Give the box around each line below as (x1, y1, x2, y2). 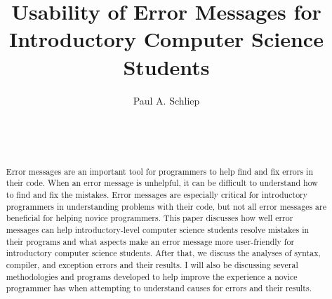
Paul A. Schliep (133, 93, 200, 107)
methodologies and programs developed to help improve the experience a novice (6, 270, 298, 282)
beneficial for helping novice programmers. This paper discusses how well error (6, 212, 293, 224)
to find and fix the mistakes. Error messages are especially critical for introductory (6, 188, 308, 200)
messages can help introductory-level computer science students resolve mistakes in (6, 223, 310, 235)
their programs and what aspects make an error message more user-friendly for (6, 235, 295, 247)
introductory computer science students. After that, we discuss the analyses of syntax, (6, 247, 321, 259)
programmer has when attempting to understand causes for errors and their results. (6, 282, 312, 294)
